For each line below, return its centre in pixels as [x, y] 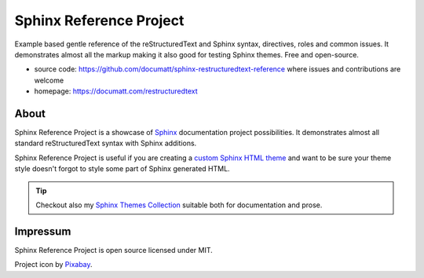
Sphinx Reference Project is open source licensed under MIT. [114, 250]
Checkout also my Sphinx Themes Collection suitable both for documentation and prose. [179, 205]
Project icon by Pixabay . [54, 265]
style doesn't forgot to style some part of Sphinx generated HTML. [122, 169]
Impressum [43, 231]
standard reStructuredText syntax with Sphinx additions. [106, 143]
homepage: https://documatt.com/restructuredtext [116, 91]
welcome [49, 80]
